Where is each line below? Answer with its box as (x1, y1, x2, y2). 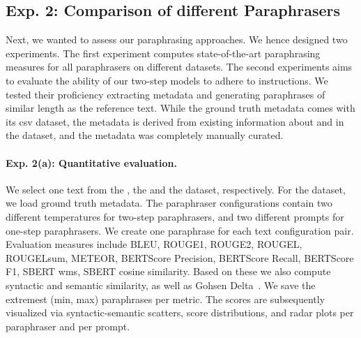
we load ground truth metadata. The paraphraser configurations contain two (6, 196, 332, 210)
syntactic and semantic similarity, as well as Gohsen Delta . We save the (6, 277, 316, 292)
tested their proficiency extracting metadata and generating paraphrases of (6, 87, 325, 101)
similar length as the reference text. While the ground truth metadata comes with (6, 101, 355, 115)
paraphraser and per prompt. (6, 318, 130, 333)
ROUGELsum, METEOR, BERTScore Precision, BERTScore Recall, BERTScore (6, 250, 354, 265)
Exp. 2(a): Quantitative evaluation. (6, 155, 177, 170)
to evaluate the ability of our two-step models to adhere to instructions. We (6, 73, 328, 87)
